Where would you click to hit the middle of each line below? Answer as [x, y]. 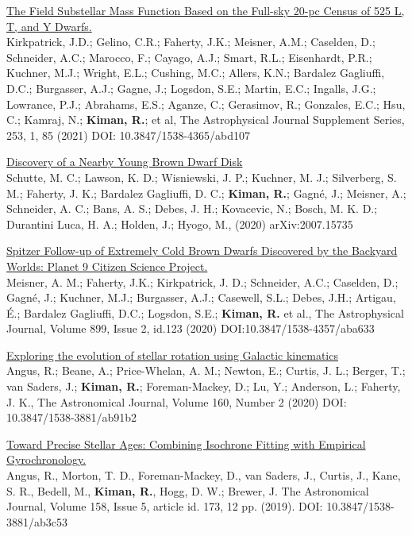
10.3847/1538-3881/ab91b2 [72, 417]
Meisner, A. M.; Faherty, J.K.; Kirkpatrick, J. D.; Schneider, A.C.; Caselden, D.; [202, 281]
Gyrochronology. [46, 459]
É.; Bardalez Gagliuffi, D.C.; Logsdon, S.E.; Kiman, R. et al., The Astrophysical [205, 312]
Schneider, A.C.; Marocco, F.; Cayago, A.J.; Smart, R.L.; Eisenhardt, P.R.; [189, 57]
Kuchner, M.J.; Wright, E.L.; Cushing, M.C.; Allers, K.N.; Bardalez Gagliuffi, [196, 73]
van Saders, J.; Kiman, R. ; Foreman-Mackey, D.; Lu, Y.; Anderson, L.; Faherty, [204, 386]
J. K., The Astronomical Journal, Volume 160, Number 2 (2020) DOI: [177, 401]
